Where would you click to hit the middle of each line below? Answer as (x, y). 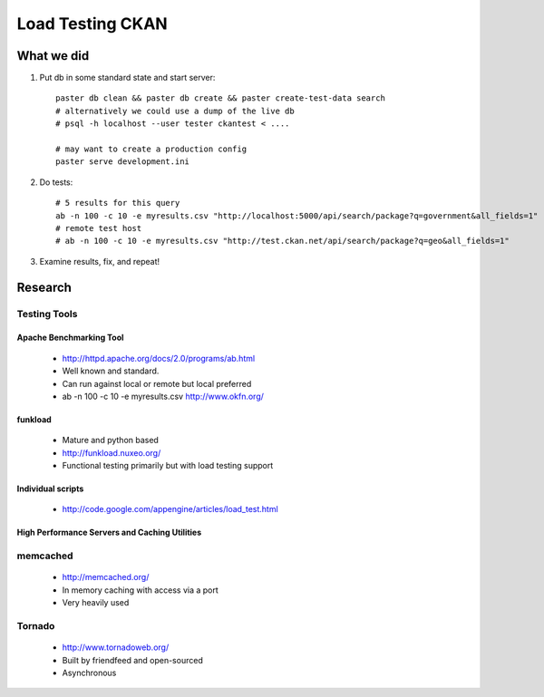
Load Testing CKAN (92, 24)
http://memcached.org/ (106, 577)
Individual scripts (50, 489)
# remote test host (99, 228)
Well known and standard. (111, 371)
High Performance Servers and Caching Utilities (109, 532)
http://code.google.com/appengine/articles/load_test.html (170, 509)
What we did (53, 56)
